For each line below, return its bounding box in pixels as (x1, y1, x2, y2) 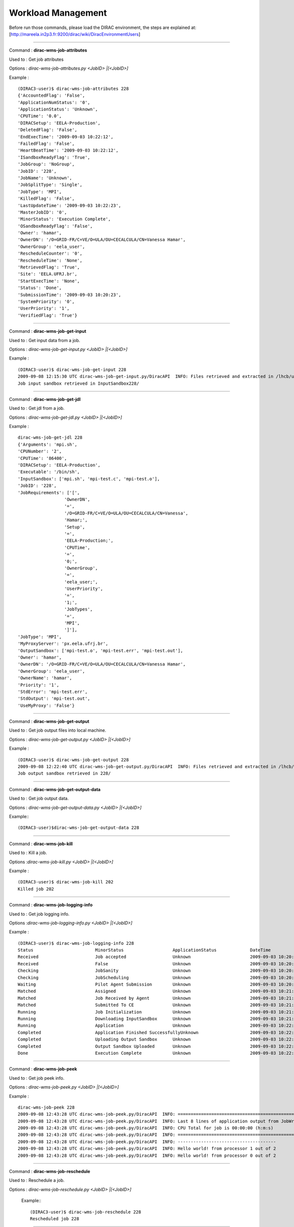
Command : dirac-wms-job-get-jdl (9, 396, 81, 402)
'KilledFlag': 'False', (18, 196, 75, 201)
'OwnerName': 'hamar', (18, 675, 73, 681)
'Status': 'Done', (18, 285, 62, 291)
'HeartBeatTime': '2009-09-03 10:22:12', (18, 148, 119, 153)
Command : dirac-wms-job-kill (9, 841, 73, 847)
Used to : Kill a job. (9, 850, 48, 856)
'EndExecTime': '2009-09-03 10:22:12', (18, 134, 114, 139)
